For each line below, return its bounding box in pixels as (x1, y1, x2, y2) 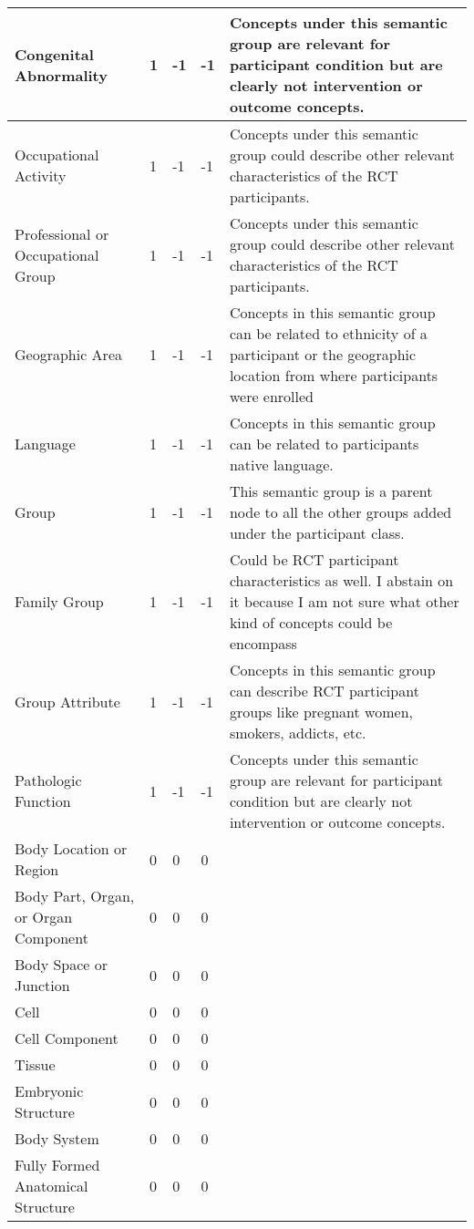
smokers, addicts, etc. (229, 722, 366, 743)
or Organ (15, 906, 73, 927)
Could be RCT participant (229, 549, 399, 570)
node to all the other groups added (229, 501, 452, 522)
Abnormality (15, 64, 108, 86)
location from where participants (229, 365, 438, 386)
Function (15, 790, 71, 811)
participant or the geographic (229, 344, 417, 365)
